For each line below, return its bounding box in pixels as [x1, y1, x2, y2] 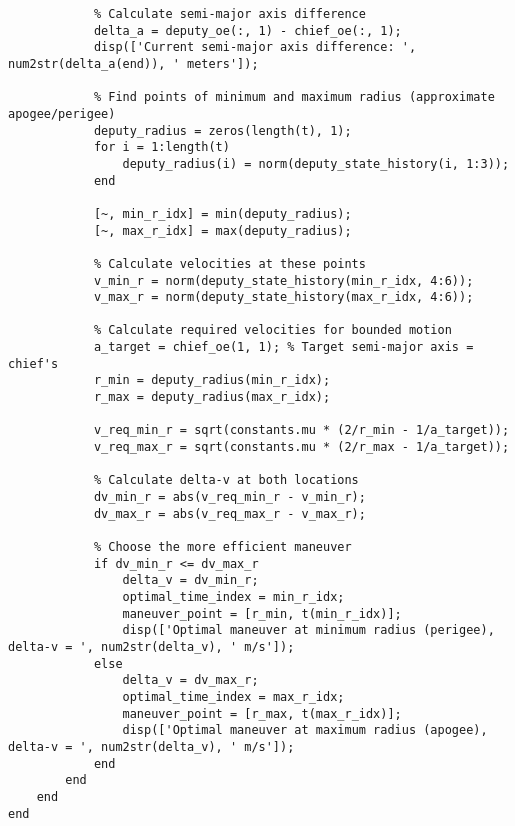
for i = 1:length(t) [93, 140, 230, 155]
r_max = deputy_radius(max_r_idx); [93, 390, 331, 405]
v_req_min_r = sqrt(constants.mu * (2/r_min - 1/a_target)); [93, 423, 510, 438]
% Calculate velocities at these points [93, 256, 366, 271]
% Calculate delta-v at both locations [93, 473, 359, 488]
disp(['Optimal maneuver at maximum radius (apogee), [122, 723, 488, 738]
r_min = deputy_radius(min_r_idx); [93, 373, 331, 388]
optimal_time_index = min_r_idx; [122, 589, 345, 604]
